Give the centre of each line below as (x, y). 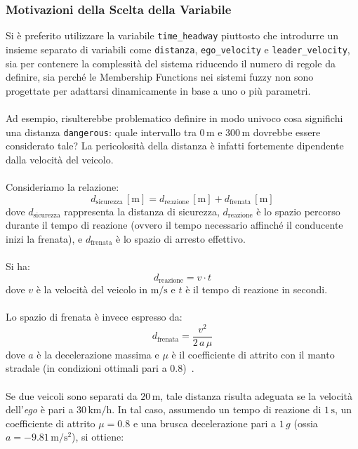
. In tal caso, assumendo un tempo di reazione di (217, 409)
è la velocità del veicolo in (92, 289)
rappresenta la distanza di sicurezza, (142, 211)
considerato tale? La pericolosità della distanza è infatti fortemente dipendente (175, 146)
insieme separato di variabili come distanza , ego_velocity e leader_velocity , (178, 49)
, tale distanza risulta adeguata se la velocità (256, 395)
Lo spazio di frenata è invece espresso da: (94, 317)
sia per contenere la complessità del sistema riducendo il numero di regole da (171, 63)
